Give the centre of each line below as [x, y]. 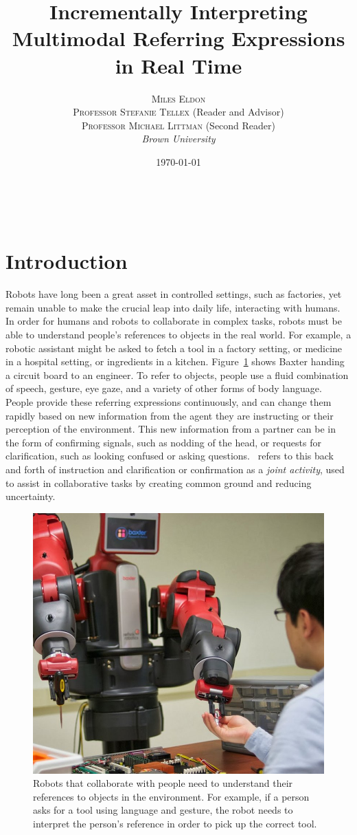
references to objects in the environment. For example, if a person [171, 796]
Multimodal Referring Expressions [178, 38]
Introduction [67, 261]
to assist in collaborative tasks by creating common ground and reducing [159, 482]
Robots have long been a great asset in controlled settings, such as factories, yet [174, 294]
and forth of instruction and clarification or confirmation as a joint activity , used [175, 469]
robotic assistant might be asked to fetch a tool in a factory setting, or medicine [174, 348]
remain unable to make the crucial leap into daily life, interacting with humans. [173, 307]
